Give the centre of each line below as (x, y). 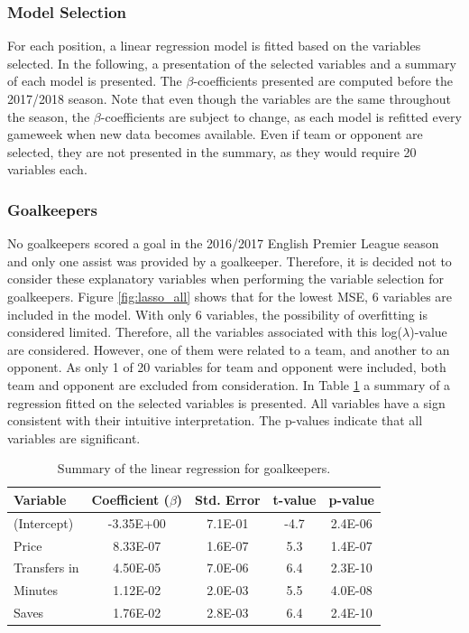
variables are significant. (74, 438)
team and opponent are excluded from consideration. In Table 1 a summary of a (229, 384)
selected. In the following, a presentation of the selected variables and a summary (232, 63)
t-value (294, 499)
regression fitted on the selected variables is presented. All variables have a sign (226, 402)
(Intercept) (44, 522)
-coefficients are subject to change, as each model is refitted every (281, 116)
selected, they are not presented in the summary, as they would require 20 (212, 151)
